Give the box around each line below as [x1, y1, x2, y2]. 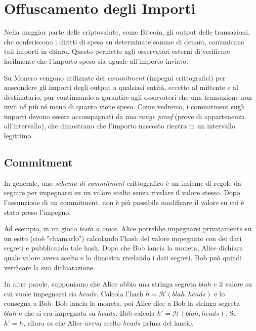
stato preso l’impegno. [4, 207, 71, 217]
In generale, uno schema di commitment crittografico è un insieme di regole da [4, 177, 241, 188]
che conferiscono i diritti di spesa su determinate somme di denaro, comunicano [4, 36, 245, 46]
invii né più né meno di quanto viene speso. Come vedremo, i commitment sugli [4, 101, 245, 112]
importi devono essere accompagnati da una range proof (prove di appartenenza [4, 111, 245, 121]
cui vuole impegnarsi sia [4, 288, 77, 298]
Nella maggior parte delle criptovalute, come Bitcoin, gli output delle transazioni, [4, 27, 250, 37]
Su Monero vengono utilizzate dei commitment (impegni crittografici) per [4, 72, 226, 83]
